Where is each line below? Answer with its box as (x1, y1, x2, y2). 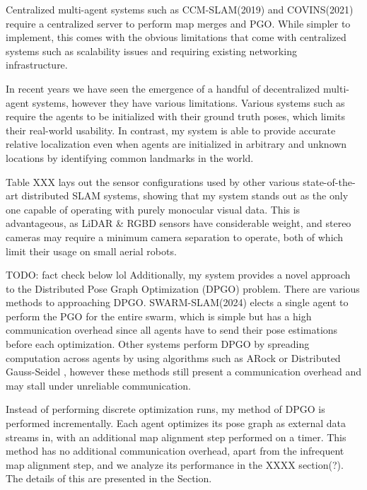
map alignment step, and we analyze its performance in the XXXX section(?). (6, 457, 344, 472)
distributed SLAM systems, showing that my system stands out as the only (21, 188, 349, 203)
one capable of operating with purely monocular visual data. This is (6, 202, 301, 216)
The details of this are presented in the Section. (6, 471, 212, 486)
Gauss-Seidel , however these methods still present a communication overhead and (6, 364, 362, 379)
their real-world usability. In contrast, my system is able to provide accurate (6, 122, 336, 137)
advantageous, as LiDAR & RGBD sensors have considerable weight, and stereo (6, 216, 351, 231)
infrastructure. (6, 57, 68, 72)
